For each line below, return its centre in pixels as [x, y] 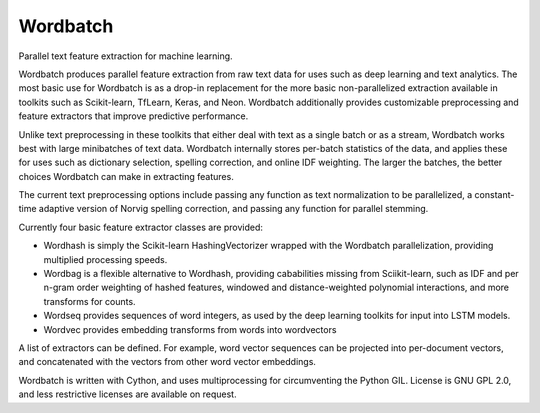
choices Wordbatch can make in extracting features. [126, 176]
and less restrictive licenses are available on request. [127, 394]
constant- [494, 195]
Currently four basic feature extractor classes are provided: [141, 227]
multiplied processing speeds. [105, 259]
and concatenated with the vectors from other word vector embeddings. [167, 362]
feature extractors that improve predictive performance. [133, 116]
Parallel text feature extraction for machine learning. [126, 56]
